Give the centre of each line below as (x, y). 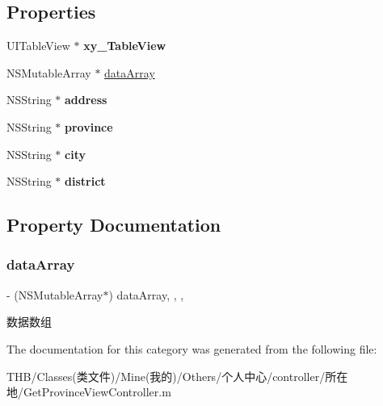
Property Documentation (114, 225)
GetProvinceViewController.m (97, 392)
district (85, 181)
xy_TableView (125, 46)
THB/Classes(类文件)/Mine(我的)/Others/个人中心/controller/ (166, 376)
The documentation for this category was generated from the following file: (192, 348)
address (86, 100)
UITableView (38, 46)
